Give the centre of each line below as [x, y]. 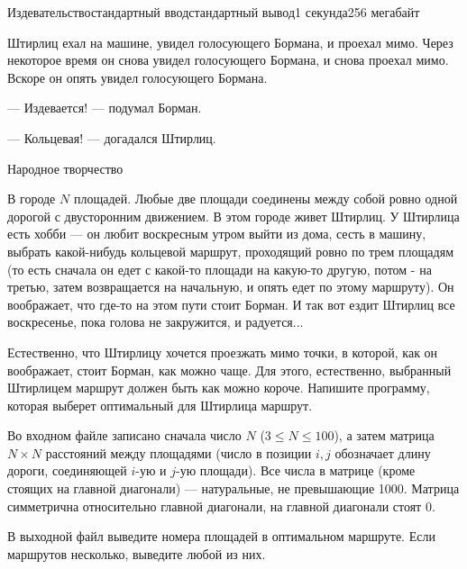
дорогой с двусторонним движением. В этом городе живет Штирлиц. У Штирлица [233, 216]
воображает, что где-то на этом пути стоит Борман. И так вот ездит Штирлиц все [231, 304]
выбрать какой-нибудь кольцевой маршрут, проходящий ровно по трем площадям [230, 251]
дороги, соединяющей [67, 470]
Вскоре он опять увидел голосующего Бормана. [137, 77]
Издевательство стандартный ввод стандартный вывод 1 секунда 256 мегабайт [214, 12]
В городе [32, 199]
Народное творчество [65, 168]
